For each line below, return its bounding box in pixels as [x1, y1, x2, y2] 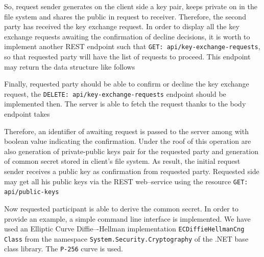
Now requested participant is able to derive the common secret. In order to [4, 203, 238, 213]
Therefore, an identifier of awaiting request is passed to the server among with [4, 125, 249, 136]
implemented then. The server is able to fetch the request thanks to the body [4, 98, 246, 109]
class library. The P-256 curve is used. [4, 243, 123, 254]
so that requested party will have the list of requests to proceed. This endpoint [4, 51, 251, 62]
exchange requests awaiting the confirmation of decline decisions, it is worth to [4, 31, 250, 41]
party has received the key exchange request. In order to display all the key [4, 21, 239, 32]
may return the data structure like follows [4, 61, 135, 72]
